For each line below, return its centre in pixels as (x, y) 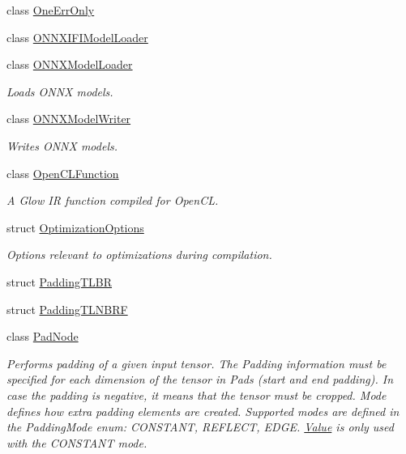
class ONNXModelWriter (69, 119)
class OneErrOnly (51, 10)
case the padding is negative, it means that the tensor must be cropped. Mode (197, 395)
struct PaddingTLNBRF (67, 309)
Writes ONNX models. (62, 145)
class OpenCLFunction (63, 173)
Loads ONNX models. (60, 91)
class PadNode (43, 336)
